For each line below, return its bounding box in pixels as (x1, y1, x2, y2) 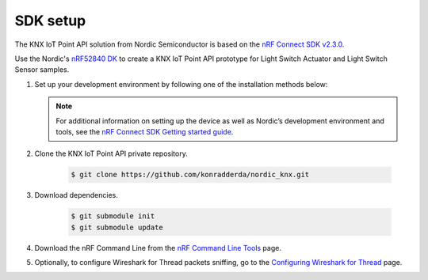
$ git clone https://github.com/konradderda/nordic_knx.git (71, 170, 310, 180)
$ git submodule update (71, 222, 164, 232)
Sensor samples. (14, 65, 70, 74)
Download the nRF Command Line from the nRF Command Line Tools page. (34, 243, 281, 252)
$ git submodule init (71, 212, 155, 221)
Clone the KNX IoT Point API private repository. (34, 149, 188, 158)
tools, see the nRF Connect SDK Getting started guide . (55, 127, 234, 136)
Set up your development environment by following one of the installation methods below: (34, 79, 328, 89)
